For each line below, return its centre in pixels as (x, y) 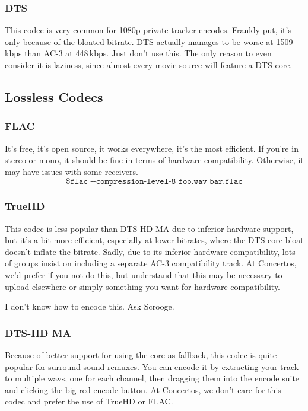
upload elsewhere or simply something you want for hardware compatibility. (143, 286)
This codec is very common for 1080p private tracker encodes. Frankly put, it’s (148, 30)
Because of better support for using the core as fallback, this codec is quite (141, 354)
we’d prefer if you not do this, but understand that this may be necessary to (144, 274)
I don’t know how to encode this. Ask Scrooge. (90, 306)
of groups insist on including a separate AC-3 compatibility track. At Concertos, (151, 263)
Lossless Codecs (54, 96)
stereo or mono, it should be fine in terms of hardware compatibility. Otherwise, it (154, 160)
